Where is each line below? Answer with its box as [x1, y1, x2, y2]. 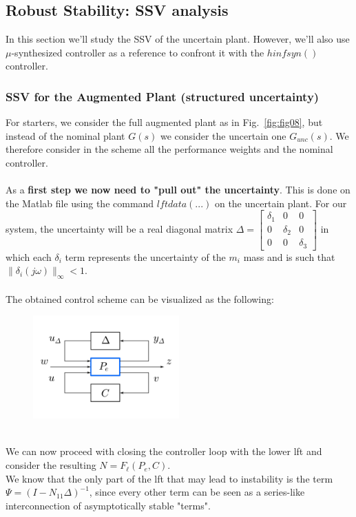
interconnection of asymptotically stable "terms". [6, 498, 211, 512]
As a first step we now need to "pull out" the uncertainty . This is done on [6, 182, 350, 197]
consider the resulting [6, 458, 96, 472]
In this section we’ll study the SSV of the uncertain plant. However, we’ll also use [6, 32, 350, 46]
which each [6, 249, 52, 264]
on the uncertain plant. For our [214, 196, 347, 210]
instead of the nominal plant [6, 128, 125, 143]
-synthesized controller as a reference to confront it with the [11, 45, 264, 59]
